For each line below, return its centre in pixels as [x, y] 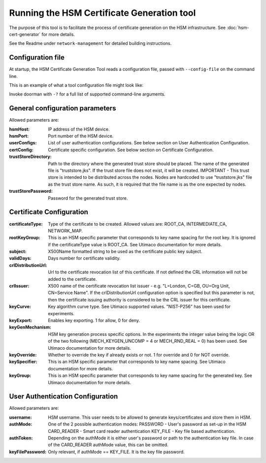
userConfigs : [23, 143]
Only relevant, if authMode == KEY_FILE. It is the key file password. [116, 452]
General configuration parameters [63, 108]
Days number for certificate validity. [84, 258]
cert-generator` [25, 34]
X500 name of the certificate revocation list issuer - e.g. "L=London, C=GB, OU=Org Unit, [139, 286]
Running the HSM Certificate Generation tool [102, 13]
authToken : [21, 438]
